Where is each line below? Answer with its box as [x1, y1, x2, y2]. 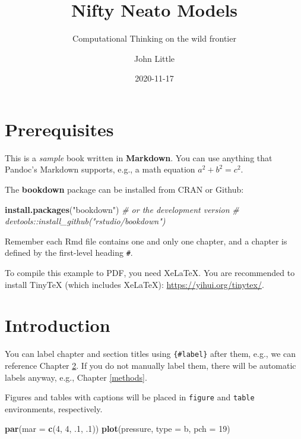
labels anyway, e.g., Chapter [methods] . [5, 371, 147, 383]
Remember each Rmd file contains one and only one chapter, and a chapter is [5, 234, 287, 247]
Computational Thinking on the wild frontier [72, 32, 236, 45]
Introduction [5, 313, 110, 337]
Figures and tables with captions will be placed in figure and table [5, 391, 255, 403]
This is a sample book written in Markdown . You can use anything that [5, 151, 273, 164]
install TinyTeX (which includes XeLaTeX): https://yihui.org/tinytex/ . [5, 278, 264, 290]
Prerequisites [5, 117, 114, 141]
